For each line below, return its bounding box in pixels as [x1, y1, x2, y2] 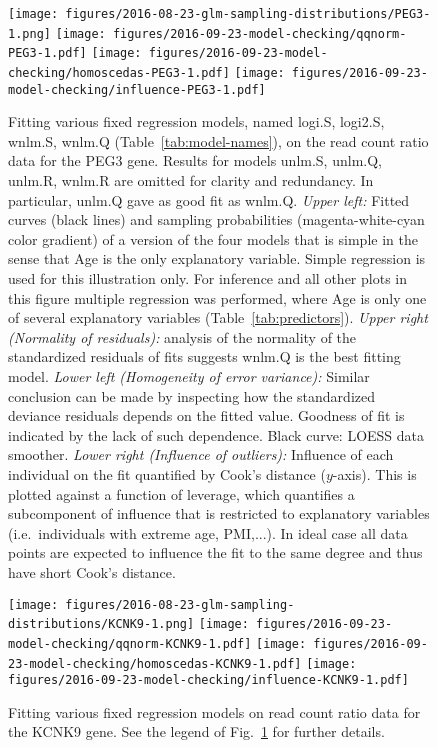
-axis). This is [332, 463, 417, 484]
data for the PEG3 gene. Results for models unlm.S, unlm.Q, [8, 150, 382, 171]
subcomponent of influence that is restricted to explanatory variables [8, 503, 430, 524]
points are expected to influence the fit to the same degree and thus [8, 542, 423, 563]
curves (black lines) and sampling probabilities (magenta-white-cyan [8, 209, 425, 230]
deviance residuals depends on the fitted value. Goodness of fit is [8, 405, 405, 426]
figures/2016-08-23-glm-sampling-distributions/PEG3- [65, 7, 431, 21]
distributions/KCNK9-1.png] [8, 617, 195, 632]
